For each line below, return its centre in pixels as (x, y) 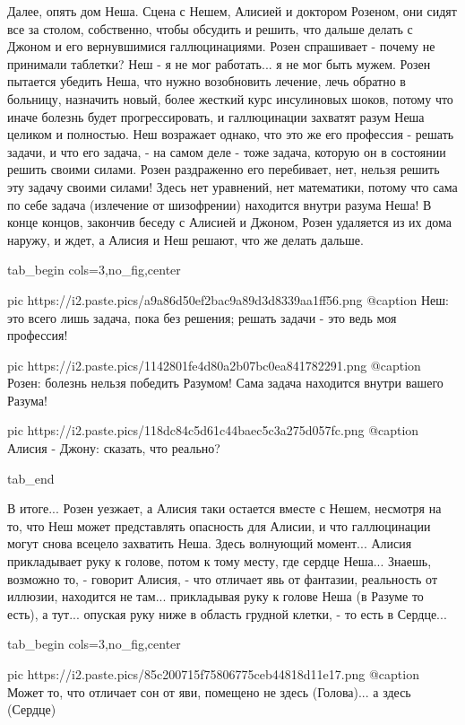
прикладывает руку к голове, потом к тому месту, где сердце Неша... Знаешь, (220, 561)
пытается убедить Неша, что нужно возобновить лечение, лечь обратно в (207, 81)
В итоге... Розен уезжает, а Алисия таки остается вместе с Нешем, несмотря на (224, 508)
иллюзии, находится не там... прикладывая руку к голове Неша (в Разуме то (215, 596)
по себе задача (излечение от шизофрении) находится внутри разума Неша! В (220, 204)
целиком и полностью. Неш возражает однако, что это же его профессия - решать (231, 134)
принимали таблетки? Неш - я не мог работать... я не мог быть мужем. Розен (219, 63)
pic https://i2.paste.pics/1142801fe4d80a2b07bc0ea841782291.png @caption (214, 365)
